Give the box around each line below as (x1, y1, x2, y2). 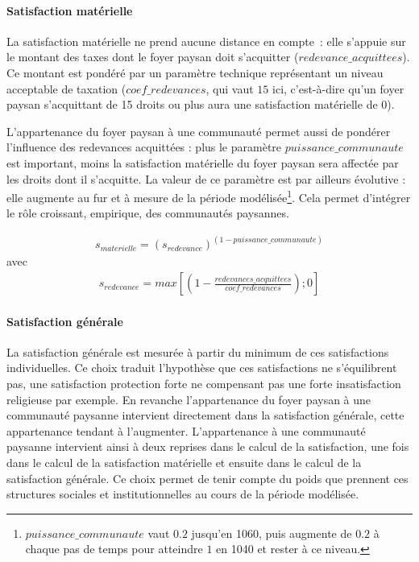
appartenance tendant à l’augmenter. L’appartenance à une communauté (6, 422, 366, 439)
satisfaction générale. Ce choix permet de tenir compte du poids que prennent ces (6, 469, 409, 486)
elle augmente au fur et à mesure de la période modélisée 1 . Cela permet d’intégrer (6, 187, 411, 205)
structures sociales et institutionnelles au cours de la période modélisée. (6, 486, 359, 502)
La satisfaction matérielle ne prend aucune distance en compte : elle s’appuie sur (6, 32, 406, 49)
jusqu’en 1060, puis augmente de (191, 524, 352, 541)
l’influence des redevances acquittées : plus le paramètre (6, 138, 282, 155)
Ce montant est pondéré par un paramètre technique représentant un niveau (6, 64, 384, 81)
